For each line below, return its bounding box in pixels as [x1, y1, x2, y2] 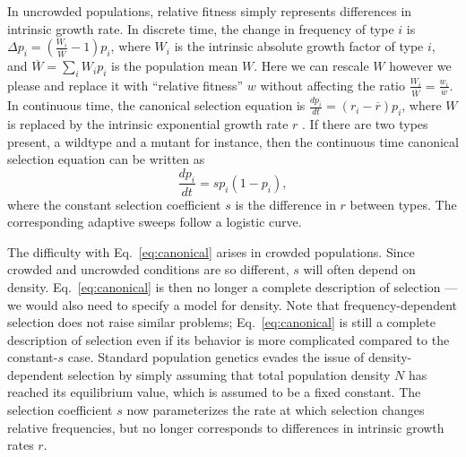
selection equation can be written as [7, 150, 205, 168]
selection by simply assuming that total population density [67, 365, 391, 384]
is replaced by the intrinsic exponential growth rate [7, 114, 289, 133]
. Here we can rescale [254, 56, 369, 75]
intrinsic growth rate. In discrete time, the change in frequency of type [7, 19, 394, 38]
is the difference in [235, 194, 336, 213]
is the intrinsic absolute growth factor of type [174, 37, 424, 56]
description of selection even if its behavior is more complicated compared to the [7, 330, 450, 349]
